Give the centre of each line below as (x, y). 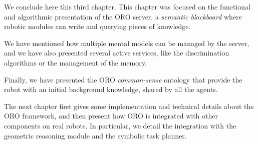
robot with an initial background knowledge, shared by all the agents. (111, 89)
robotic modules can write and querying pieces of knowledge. (97, 26)
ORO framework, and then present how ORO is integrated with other (111, 116)
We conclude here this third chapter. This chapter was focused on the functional (127, 6)
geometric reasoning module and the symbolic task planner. (95, 135)
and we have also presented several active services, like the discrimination (117, 53)
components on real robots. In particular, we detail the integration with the (120, 125)
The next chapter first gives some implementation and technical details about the (129, 106)
